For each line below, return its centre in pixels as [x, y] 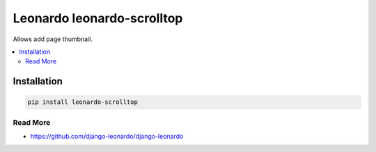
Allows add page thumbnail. [53, 39]
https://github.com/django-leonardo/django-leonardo [107, 137]
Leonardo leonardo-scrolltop [98, 18]
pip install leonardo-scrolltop [83, 102]
